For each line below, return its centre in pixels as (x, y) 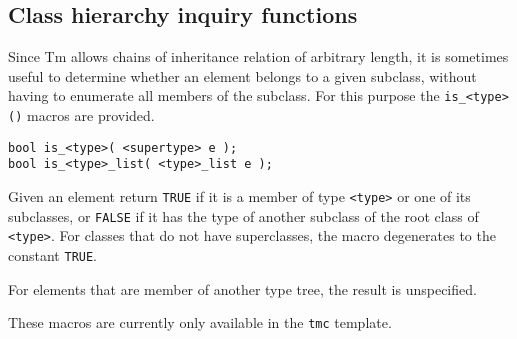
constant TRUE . (53, 254)
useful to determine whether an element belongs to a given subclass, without (242, 75)
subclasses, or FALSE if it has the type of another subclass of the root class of (243, 215)
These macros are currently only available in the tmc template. (200, 322)
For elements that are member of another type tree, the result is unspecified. (242, 288)
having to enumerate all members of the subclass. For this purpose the (224, 95)
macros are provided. (90, 115)
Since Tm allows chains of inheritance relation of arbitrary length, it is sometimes (258, 56)
